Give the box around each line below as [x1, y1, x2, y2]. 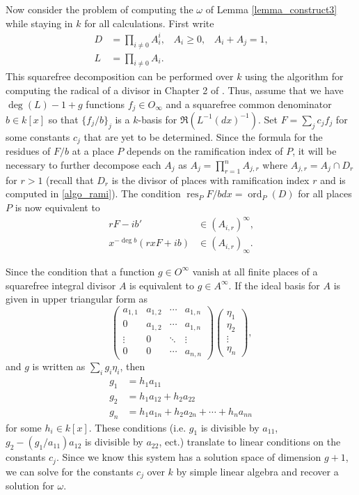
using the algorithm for [245, 69, 344, 84]
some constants [6, 129, 70, 144]
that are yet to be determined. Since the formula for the [83, 129, 323, 144]
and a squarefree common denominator [166, 96, 332, 111]
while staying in [6, 15, 73, 30]
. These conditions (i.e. [88, 420, 186, 434]
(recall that [46, 172, 94, 187]
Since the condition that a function [6, 264, 155, 278]
